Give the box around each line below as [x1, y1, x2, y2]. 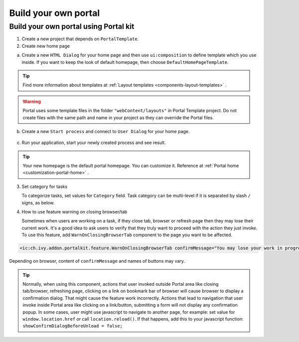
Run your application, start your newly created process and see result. [21, 140, 166, 146]
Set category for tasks [21, 183, 67, 189]
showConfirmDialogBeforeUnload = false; [22, 323, 123, 329]
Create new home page [21, 43, 70, 49]
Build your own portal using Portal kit [9, 22, 135, 31]
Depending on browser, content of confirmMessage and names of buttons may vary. [9, 258, 185, 264]
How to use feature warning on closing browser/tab [21, 209, 128, 215]
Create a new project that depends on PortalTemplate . [21, 36, 139, 42]
